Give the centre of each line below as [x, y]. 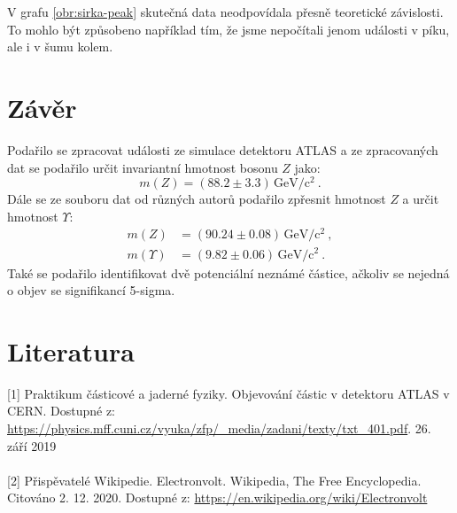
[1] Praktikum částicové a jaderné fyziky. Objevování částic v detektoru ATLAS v [228, 393]
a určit [421, 199]
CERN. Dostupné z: [61, 411]
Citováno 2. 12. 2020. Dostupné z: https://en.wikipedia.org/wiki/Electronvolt [217, 497]
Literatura [71, 350]
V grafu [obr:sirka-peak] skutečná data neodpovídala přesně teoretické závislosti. [225, 12]
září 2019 [32, 445]
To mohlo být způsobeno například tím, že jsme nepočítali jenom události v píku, [228, 29]
